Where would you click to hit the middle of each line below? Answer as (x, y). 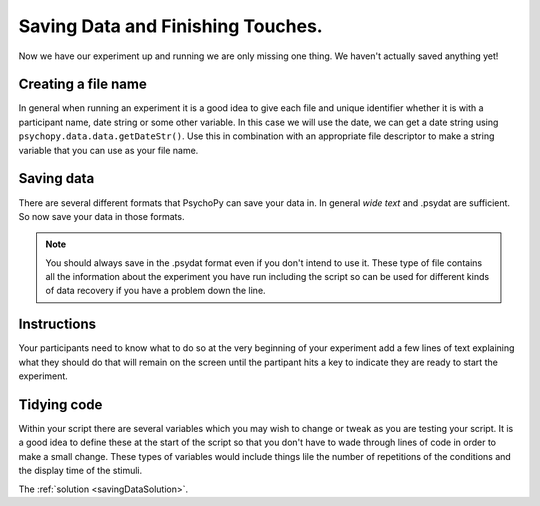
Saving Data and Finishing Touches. (171, 26)
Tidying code (60, 404)
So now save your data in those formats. (101, 216)
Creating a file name (82, 84)
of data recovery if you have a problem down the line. (155, 291)
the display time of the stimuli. (80, 471)
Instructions (57, 324)
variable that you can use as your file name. (108, 150)
